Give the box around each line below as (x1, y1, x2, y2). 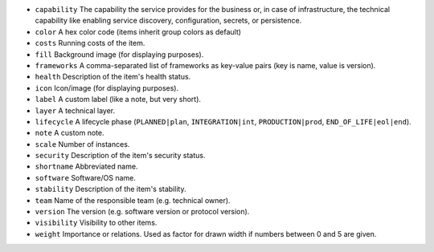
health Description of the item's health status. (35, 72, 191, 82)
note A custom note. (35, 128, 104, 138)
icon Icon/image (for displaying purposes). (35, 83, 179, 92)
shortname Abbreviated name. (35, 161, 138, 172)
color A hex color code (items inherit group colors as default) (35, 26, 241, 36)
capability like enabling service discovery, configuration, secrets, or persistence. (35, 16, 302, 26)
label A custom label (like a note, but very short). (35, 95, 201, 104)
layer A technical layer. (35, 105, 116, 116)
